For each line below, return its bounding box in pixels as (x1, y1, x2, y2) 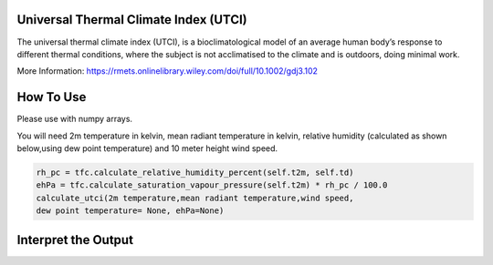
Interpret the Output (16, 232, 134, 248)
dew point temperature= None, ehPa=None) (36, 206, 225, 216)
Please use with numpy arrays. (16, 114, 132, 125)
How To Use (16, 89, 87, 105)
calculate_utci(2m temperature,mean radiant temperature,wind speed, (36, 192, 354, 203)
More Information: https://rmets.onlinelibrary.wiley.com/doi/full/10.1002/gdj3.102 (16, 66, 319, 76)
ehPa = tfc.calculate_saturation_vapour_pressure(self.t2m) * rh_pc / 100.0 (36, 180, 388, 190)
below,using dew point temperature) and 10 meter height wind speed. (16, 142, 278, 154)
